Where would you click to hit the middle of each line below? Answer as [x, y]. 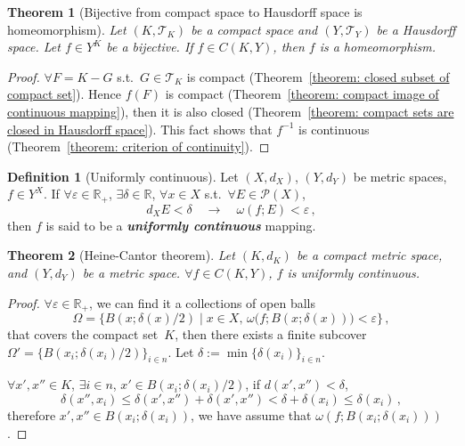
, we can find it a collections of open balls [202, 302]
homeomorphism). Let [67, 29]
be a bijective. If [150, 47]
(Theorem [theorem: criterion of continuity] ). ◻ [139, 146]
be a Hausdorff [416, 29]
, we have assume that [251, 415]
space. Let [34, 47]
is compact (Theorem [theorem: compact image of [302, 94]
